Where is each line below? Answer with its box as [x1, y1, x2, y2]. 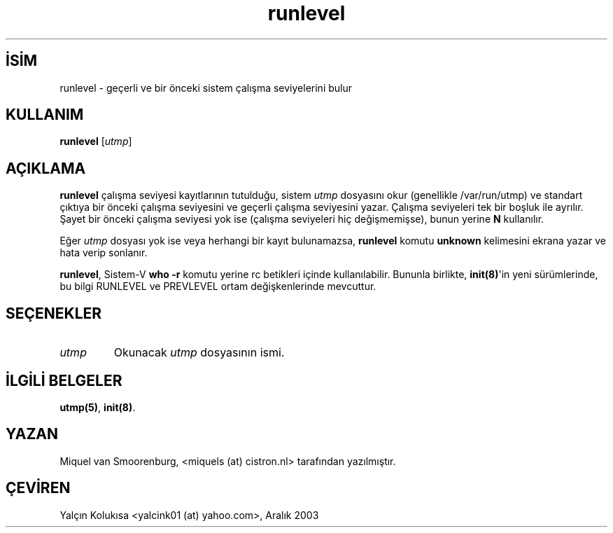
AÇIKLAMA [6, 159, 86, 177]
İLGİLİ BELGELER [6, 371, 122, 389]
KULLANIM [6, 106, 84, 124]
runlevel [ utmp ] [59, 135, 132, 148]
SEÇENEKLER [6, 304, 102, 322]
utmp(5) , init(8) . [59, 401, 136, 413]
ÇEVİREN [6, 479, 71, 497]
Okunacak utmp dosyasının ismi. [113, 345, 285, 360]
